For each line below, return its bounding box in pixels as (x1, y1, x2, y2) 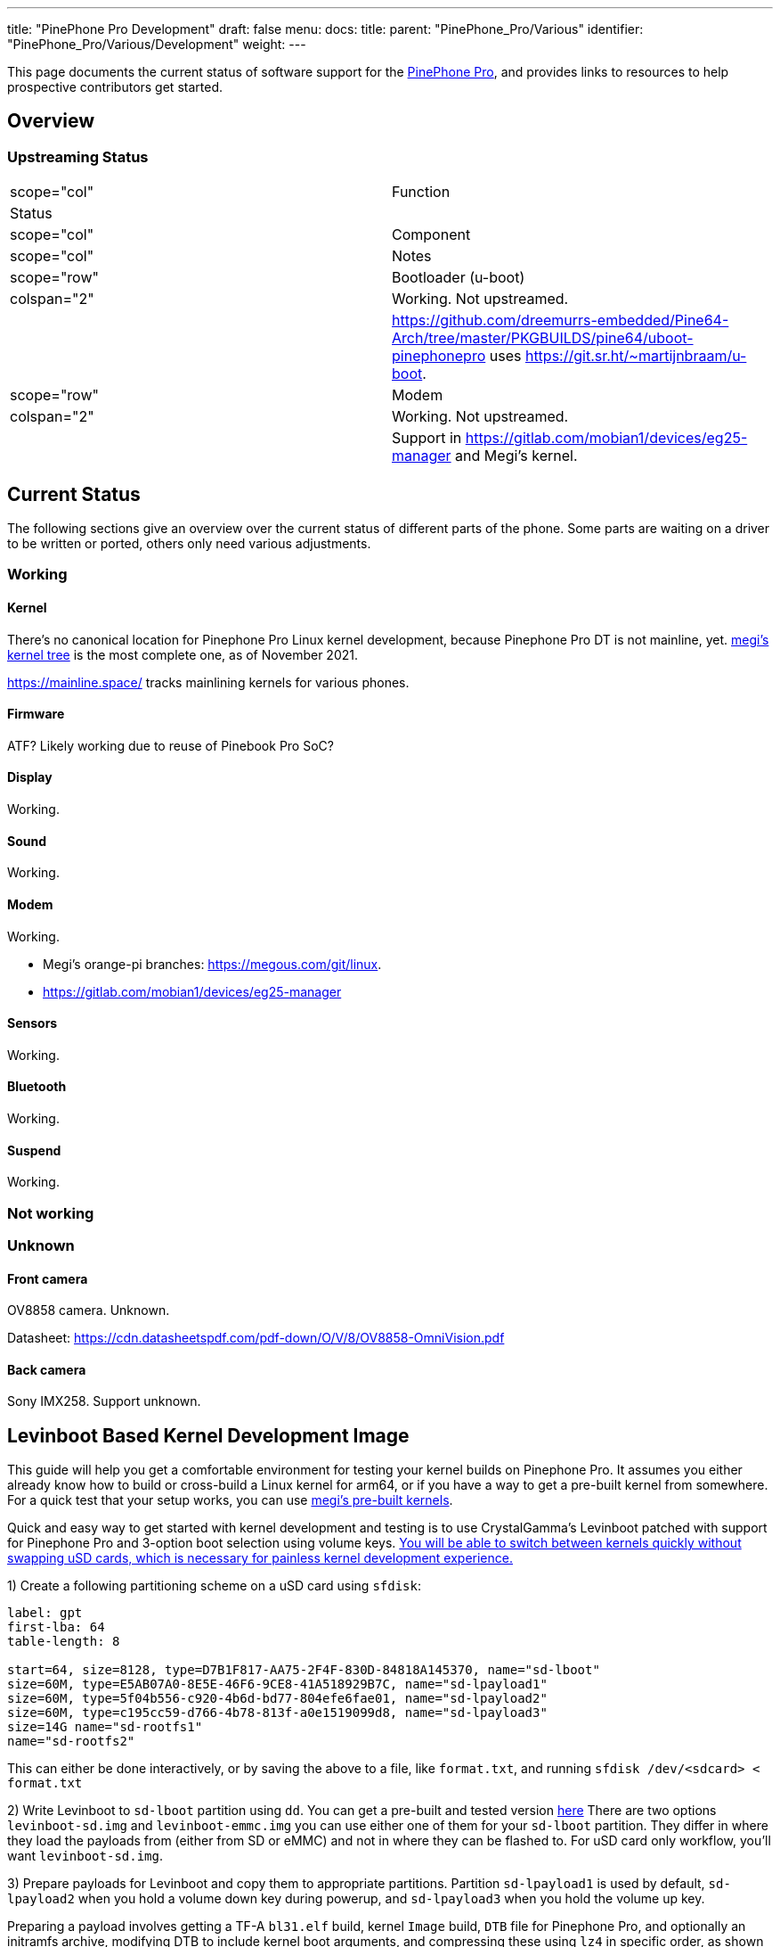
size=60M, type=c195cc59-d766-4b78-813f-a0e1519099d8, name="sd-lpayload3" (7, 1705, 548, 1721)
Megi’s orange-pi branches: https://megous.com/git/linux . (43, 956, 382, 972)
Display (7, 769, 53, 785)
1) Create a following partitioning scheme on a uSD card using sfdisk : (7, 1578, 422, 1594)
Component (392, 226, 471, 244)
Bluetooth (7, 1079, 67, 1095)
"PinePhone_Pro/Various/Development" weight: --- (7, 37, 306, 52)
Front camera (7, 1270, 88, 1286)
